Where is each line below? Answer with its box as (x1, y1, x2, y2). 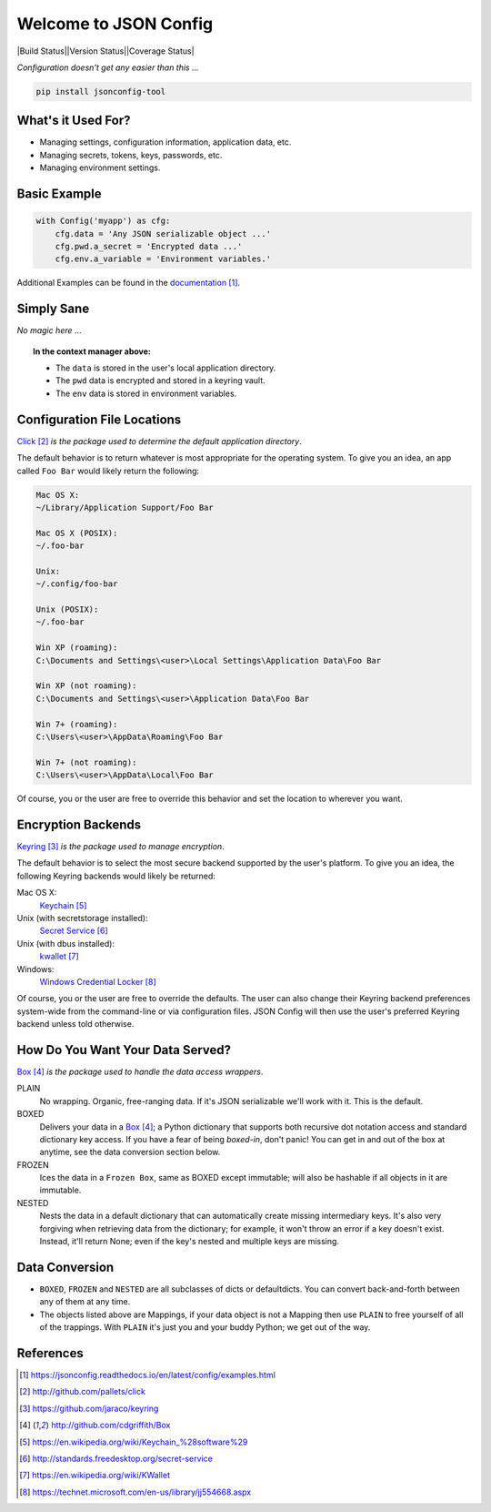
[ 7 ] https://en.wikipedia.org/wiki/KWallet (19, 1470, 171, 1481)
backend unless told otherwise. (16, 1019, 135, 1030)
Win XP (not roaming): (35, 681, 137, 691)
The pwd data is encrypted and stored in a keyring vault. (55, 375, 266, 386)
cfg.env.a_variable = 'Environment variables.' (55, 254, 272, 264)
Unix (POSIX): (35, 604, 99, 614)
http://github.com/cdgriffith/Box (51, 1420, 171, 1431)
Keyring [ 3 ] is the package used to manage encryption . (16, 840, 225, 851)
